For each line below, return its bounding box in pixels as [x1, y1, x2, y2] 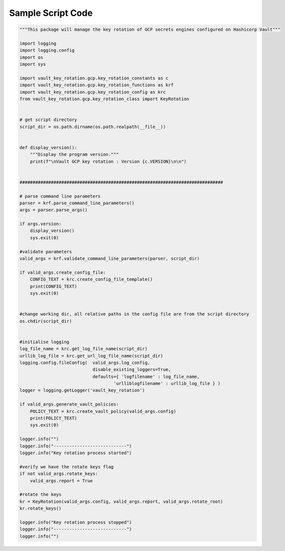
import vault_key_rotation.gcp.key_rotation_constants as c [19, 75, 169, 81]
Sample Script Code [9, 7, 93, 18]
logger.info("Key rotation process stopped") [19, 519, 132, 525]
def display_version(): [19, 144, 78, 150]
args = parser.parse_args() [19, 207, 88, 213]
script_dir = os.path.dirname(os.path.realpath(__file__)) [19, 124, 166, 129]
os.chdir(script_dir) [19, 318, 72, 324]
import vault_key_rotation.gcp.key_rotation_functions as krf [19, 82, 174, 88]
